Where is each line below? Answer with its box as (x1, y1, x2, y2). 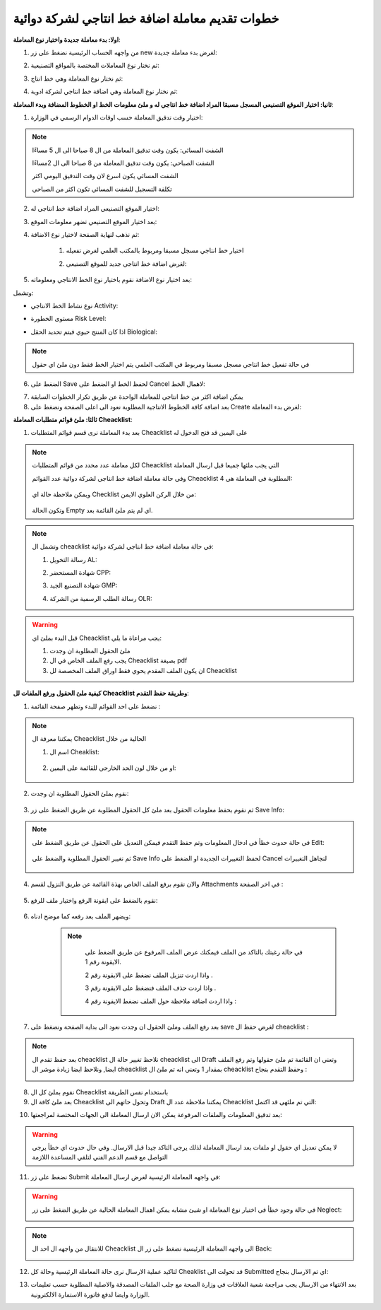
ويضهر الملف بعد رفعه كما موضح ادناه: (30, 912, 131, 920)
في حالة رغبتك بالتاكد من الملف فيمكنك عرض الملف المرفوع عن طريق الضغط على (85, 947, 303, 956)
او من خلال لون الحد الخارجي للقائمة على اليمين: (49, 764, 176, 772)
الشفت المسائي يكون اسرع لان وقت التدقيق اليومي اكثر (32, 172, 179, 180)
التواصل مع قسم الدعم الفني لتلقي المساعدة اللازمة (32, 1153, 169, 1162)
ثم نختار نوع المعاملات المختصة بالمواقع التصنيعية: (30, 61, 160, 70)
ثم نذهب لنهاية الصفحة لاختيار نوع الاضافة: (30, 230, 140, 239)
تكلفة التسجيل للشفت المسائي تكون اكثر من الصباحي (32, 185, 172, 193)
